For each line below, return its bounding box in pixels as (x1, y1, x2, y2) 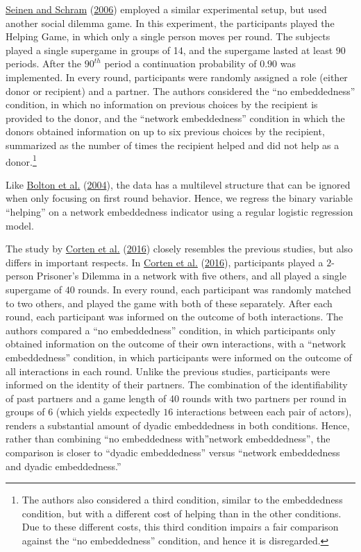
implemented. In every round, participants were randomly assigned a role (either (6, 69, 348, 84)
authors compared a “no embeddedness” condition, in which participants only (6, 322, 336, 337)
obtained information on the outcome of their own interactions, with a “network (6, 336, 346, 351)
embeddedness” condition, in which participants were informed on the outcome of (6, 350, 352, 364)
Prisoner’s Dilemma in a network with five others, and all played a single (36, 268, 346, 283)
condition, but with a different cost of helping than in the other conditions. (22, 506, 342, 520)
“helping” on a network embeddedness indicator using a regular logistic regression (6, 204, 353, 218)
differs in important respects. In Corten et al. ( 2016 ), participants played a (6, 255, 324, 269)
